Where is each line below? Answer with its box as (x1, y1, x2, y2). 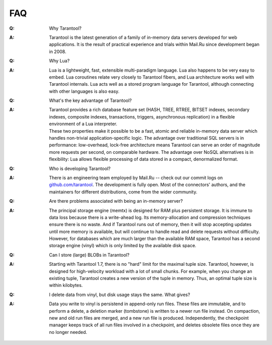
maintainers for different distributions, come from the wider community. (49, 189, 197, 195)
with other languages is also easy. (49, 88, 120, 94)
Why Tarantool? (49, 25, 82, 31)
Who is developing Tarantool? (49, 165, 111, 171)
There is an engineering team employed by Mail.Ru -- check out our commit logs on (49, 175, 223, 181)
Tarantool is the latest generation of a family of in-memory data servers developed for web (49, 34, 238, 40)
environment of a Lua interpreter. (49, 121, 118, 127)
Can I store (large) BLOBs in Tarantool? (49, 252, 129, 258)
